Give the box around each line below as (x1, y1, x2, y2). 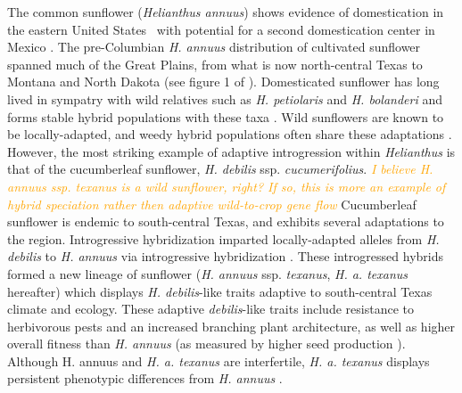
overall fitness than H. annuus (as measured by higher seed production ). (7, 334, 406, 353)
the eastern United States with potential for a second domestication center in (7, 20, 435, 38)
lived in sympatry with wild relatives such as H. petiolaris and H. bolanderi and (7, 89, 442, 108)
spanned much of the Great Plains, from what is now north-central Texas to (7, 54, 423, 73)
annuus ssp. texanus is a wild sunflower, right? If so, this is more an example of (7, 176, 446, 195)
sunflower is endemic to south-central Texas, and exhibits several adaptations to (7, 212, 444, 231)
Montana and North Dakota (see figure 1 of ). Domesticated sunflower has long (7, 72, 440, 91)
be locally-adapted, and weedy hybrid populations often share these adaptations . (7, 125, 452, 143)
